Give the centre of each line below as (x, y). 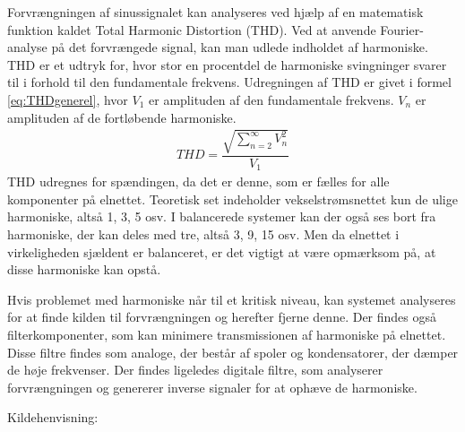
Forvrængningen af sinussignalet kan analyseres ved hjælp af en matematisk (215, 12)
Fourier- (402, 29)
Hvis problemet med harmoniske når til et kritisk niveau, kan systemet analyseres (232, 299)
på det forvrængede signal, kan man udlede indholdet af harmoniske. (240, 47)
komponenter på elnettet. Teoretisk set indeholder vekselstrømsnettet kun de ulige (232, 199)
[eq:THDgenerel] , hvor (68, 99)
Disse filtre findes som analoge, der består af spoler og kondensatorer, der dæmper (233, 352)
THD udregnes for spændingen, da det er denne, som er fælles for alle (198, 181)
